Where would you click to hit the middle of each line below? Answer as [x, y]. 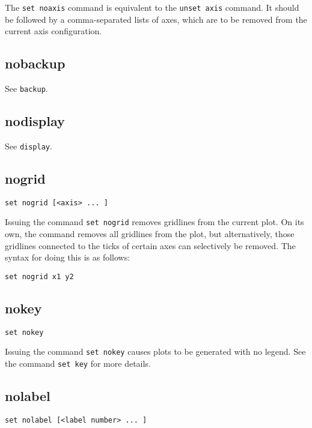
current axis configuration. [54, 31]
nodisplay [35, 121]
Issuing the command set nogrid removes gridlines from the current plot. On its [154, 222]
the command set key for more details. [78, 363]
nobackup [35, 63]
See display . [29, 146]
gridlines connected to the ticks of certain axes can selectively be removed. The [150, 245]
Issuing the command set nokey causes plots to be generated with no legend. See [155, 351]
